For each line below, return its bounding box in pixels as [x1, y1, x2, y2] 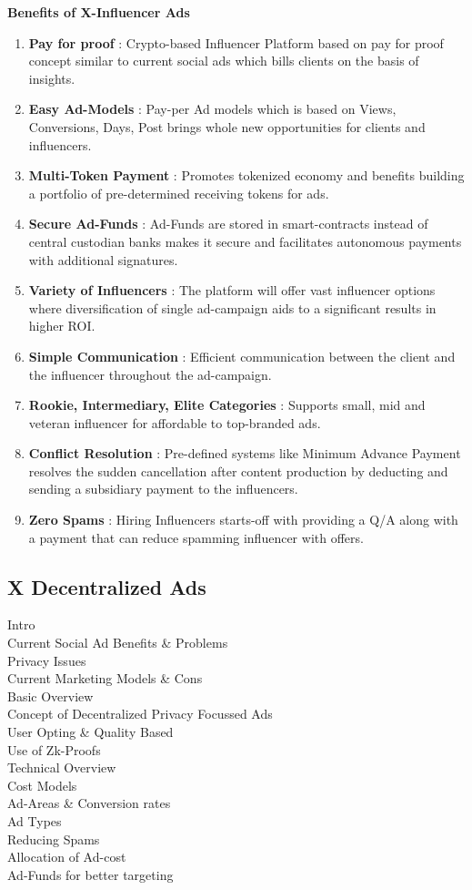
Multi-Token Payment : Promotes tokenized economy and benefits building [28, 166, 465, 185]
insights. [28, 68, 75, 87]
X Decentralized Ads [7, 572, 206, 600]
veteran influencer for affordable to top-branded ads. [28, 413, 321, 432]
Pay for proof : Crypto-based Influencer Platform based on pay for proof [28, 33, 444, 52]
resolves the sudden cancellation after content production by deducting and [28, 461, 448, 480]
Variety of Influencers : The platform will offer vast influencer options [28, 281, 436, 300]
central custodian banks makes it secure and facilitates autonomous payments [28, 231, 462, 251]
